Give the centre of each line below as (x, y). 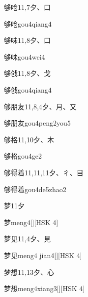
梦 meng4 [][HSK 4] (31, 222)
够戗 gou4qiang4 (28, 89)
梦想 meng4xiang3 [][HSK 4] (44, 288)
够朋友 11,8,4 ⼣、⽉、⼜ (40, 106)
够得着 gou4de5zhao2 (35, 189)
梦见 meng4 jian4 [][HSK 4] (43, 255)
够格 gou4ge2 (23, 156)
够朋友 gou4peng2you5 (37, 123)
